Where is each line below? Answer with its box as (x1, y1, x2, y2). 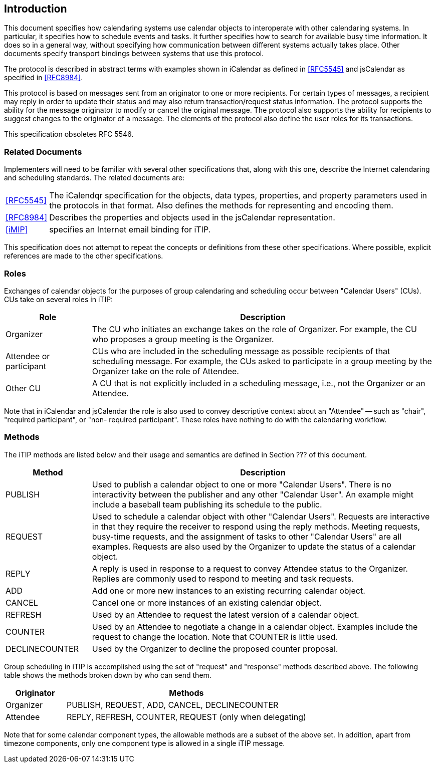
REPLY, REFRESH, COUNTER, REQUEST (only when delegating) (66, 711, 306, 722)
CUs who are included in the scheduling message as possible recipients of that (92, 346, 390, 356)
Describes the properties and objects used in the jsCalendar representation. (49, 212, 335, 223)
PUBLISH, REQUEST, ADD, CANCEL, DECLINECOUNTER (66, 699, 279, 710)
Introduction (4, 3, 67, 15)
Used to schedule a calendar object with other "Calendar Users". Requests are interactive (92, 511, 430, 522)
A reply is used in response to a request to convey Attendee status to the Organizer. (92, 563, 408, 574)
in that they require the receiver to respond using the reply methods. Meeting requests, (92, 521, 420, 532)
